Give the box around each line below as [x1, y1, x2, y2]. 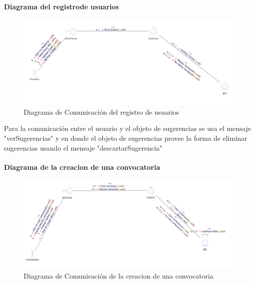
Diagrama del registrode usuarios [4, 1, 119, 11]
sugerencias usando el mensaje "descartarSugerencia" [4, 142, 162, 153]
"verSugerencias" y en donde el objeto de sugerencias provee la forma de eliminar [4, 133, 248, 143]
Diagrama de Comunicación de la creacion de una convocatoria [24, 271, 214, 281]
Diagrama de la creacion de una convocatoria [4, 161, 160, 172]
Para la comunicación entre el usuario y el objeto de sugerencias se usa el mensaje [4, 123, 251, 133]
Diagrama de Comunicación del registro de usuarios [24, 106, 179, 117]
